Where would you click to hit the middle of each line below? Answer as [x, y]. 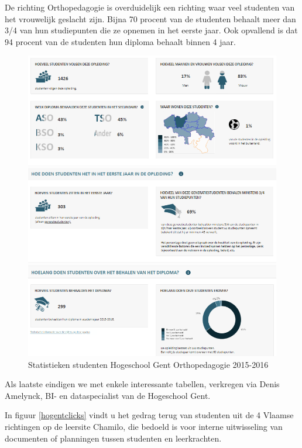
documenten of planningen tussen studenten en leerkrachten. [113, 438]
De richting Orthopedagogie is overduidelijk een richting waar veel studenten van [150, 7]
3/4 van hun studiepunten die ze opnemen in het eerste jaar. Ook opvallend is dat [151, 30]
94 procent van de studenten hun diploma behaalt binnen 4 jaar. [120, 41]
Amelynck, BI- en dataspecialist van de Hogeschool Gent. [108, 395]
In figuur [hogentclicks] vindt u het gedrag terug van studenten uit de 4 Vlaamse [149, 415]
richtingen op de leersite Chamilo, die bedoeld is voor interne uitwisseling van [144, 427]
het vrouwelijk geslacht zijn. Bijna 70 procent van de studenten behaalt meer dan [150, 18]
